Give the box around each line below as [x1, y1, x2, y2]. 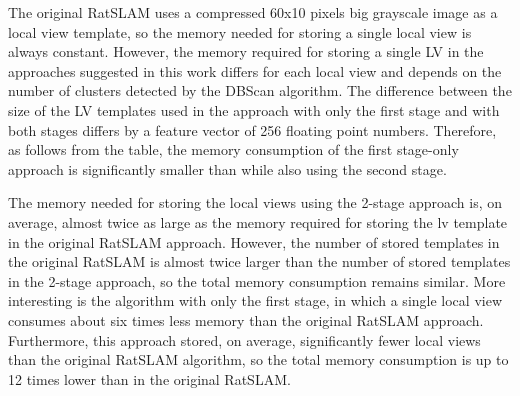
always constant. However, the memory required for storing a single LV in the [8, 41, 484, 62]
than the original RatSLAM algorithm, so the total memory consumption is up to [8, 349, 509, 370]
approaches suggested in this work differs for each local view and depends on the [8, 60, 502, 81]
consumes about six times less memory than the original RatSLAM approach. [8, 309, 484, 330]
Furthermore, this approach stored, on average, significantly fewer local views [8, 329, 481, 350]
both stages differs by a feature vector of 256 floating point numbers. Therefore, [8, 119, 497, 140]
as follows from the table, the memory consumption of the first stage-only [8, 139, 459, 160]
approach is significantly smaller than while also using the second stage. [8, 158, 447, 179]
